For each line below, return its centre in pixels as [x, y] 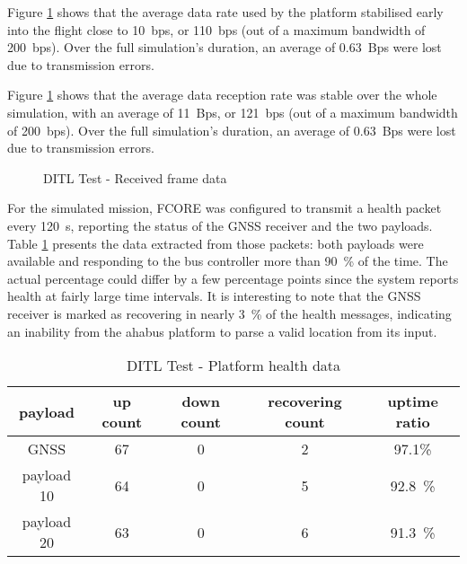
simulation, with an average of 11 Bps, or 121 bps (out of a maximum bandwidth [233, 112]
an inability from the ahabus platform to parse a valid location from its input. [222, 331]
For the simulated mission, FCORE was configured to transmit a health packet [225, 208]
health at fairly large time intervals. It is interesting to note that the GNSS [214, 296]
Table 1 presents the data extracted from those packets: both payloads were [216, 243]
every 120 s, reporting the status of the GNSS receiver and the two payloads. [220, 225]
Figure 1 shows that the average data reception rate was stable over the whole [222, 95]
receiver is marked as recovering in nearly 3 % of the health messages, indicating [229, 313]
